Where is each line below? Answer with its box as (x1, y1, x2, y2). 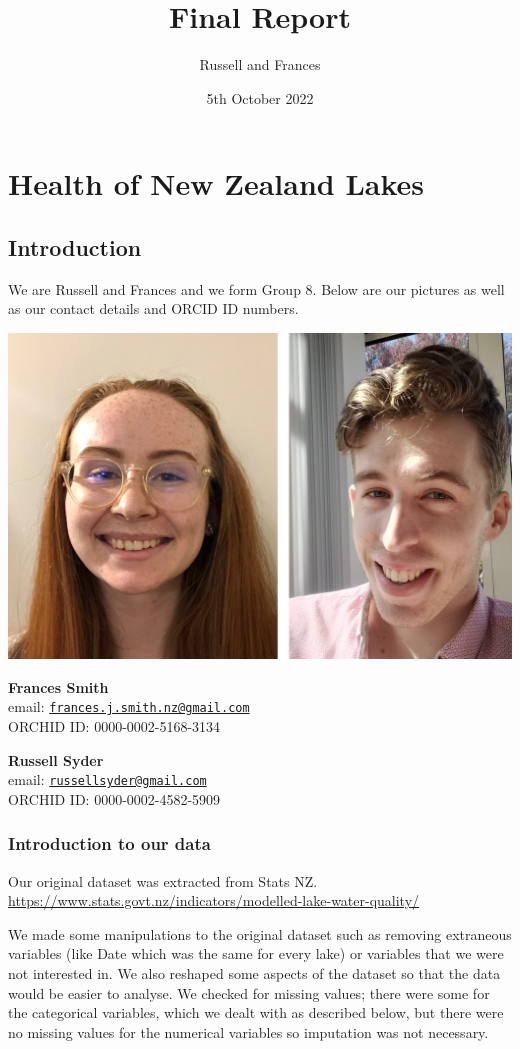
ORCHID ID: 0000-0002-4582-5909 (8, 788, 221, 809)
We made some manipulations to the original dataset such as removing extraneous (8, 923, 512, 944)
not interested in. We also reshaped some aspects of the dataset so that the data (8, 963, 501, 984)
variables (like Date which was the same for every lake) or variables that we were (8, 943, 504, 964)
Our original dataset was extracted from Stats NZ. (8, 870, 318, 891)
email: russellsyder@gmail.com (8, 769, 207, 790)
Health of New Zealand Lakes (8, 163, 425, 204)
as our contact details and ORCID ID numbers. (8, 298, 299, 319)
